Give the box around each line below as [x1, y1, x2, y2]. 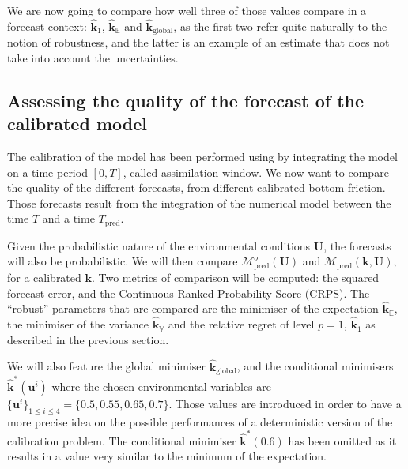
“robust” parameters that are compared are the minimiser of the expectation [7, 300, 379, 317]
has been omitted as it [288, 432, 397, 448]
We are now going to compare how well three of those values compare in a [7, 2, 367, 18]
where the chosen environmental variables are [51, 377, 272, 394]
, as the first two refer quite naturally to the [173, 17, 387, 34]
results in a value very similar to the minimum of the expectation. [7, 448, 327, 464]
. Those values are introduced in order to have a [168, 395, 402, 411]
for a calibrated [7, 268, 81, 285]
